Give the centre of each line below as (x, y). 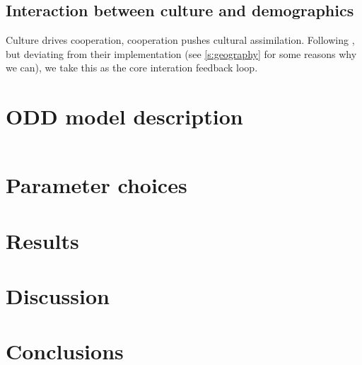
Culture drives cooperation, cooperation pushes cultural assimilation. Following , (180, 40)
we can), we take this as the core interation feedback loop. (132, 68)
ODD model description (124, 116)
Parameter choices (97, 185)
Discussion (58, 296)
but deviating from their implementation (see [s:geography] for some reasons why (181, 53)
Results (42, 240)
